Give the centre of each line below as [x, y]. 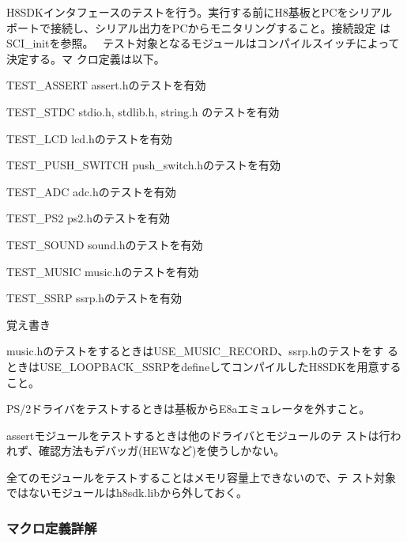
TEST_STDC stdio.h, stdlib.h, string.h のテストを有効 [143, 111]
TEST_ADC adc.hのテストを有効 [91, 191]
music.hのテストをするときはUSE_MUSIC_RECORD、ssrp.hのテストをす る [202, 351]
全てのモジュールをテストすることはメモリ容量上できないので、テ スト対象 [202, 477]
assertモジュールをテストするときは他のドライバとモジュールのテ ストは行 [198, 435]
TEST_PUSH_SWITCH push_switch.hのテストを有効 [144, 165]
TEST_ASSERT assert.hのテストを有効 [106, 85]
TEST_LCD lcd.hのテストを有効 [89, 138]
